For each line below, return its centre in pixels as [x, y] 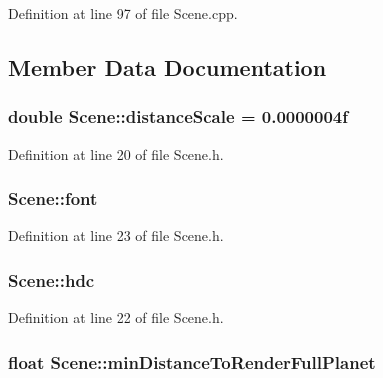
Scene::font [53, 198]
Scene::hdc [51, 279]
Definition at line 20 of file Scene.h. [116, 153]
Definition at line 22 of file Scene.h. [116, 317]
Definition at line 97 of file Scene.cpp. [123, 13]
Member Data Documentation [167, 66]
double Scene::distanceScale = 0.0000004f [178, 116]
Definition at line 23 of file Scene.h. [116, 235]
